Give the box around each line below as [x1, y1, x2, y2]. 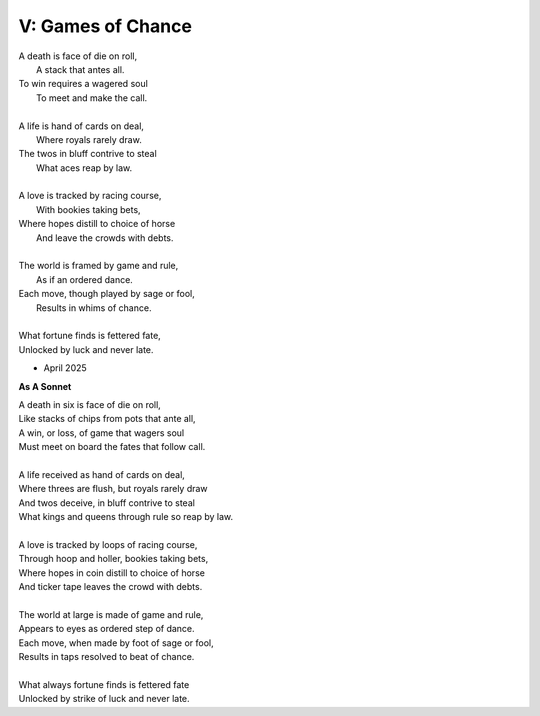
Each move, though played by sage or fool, [18, 288, 195, 300]
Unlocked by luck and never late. [18, 343, 154, 355]
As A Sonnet [18, 380, 72, 392]
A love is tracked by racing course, [18, 190, 162, 202]
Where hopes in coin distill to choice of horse [18, 566, 205, 579]
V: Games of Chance [18, 15, 192, 37]
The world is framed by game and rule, [18, 260, 179, 272]
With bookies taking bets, [36, 203, 141, 215]
